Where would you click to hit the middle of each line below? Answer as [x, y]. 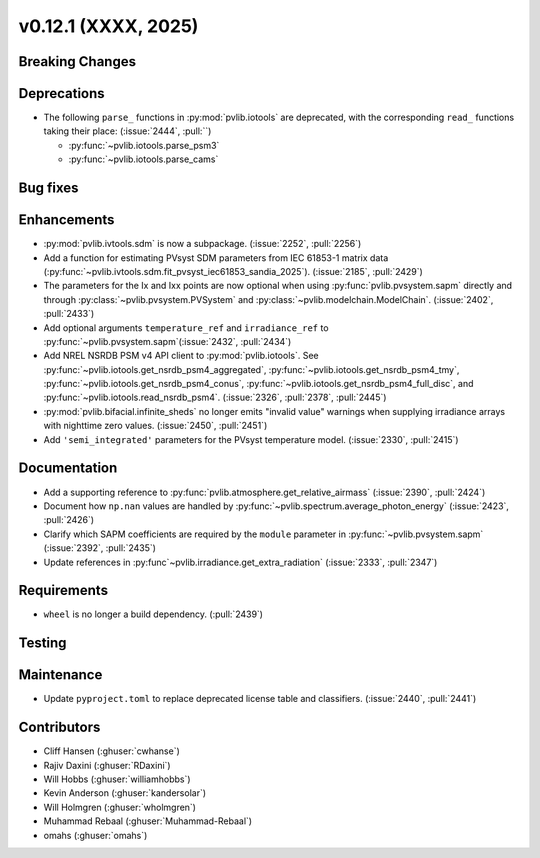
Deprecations [61, 93]
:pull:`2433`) [69, 314]
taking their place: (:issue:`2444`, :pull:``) [127, 131]
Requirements [63, 590]
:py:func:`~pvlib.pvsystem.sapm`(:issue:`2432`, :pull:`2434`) [167, 341]
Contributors [59, 727]
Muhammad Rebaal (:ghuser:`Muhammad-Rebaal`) [148, 821]
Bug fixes [48, 188]
